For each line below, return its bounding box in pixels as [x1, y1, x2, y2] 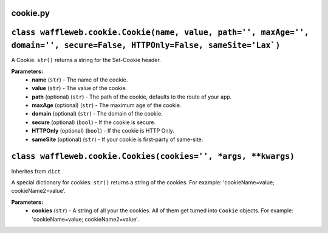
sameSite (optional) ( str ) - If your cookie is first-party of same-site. [32, 136, 203, 143]
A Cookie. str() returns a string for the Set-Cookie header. [11, 57, 161, 64]
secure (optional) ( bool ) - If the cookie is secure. [32, 119, 156, 126]
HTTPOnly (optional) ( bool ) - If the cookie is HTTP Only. [32, 127, 174, 134]
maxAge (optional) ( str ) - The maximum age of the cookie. [32, 102, 182, 109]
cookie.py [11, 8, 50, 18]
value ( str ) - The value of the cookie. [32, 85, 128, 92]
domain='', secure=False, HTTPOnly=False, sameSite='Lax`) [11, 40, 281, 50]
